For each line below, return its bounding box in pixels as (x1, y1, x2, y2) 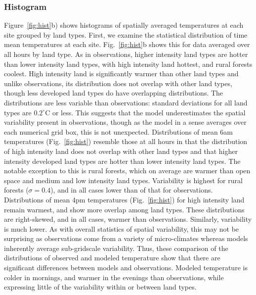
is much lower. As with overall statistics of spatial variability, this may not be (4, 223, 239, 234)
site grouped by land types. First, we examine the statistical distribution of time (4, 29, 248, 40)
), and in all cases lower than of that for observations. (50, 185, 213, 195)
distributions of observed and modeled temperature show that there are (4, 252, 220, 263)
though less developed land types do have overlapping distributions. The (4, 88, 223, 98)
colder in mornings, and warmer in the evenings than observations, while (4, 272, 224, 282)
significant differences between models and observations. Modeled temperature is (4, 262, 248, 273)
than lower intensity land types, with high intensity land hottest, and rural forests (4, 58, 253, 69)
